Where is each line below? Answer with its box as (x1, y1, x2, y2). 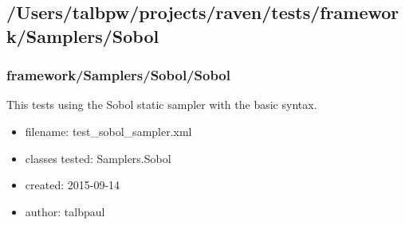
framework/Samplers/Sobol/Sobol (6, 65, 230, 85)
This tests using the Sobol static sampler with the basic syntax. (6, 96, 317, 113)
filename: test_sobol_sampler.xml (25, 122, 192, 139)
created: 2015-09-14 (25, 177, 120, 193)
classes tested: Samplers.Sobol (25, 149, 171, 166)
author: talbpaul (25, 203, 105, 219)
